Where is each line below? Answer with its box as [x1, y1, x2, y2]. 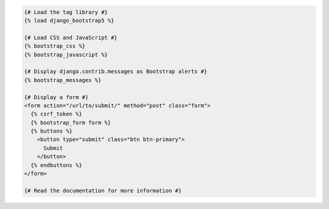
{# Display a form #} [24, 94, 89, 100]
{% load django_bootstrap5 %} [24, 17, 115, 24]
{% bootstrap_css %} [24, 43, 85, 50]
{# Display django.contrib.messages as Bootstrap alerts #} [24, 68, 208, 75]
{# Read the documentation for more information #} [24, 187, 182, 194]
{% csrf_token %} [30, 111, 82, 118]
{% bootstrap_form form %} [30, 119, 111, 126]
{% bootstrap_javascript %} [24, 51, 108, 58]
